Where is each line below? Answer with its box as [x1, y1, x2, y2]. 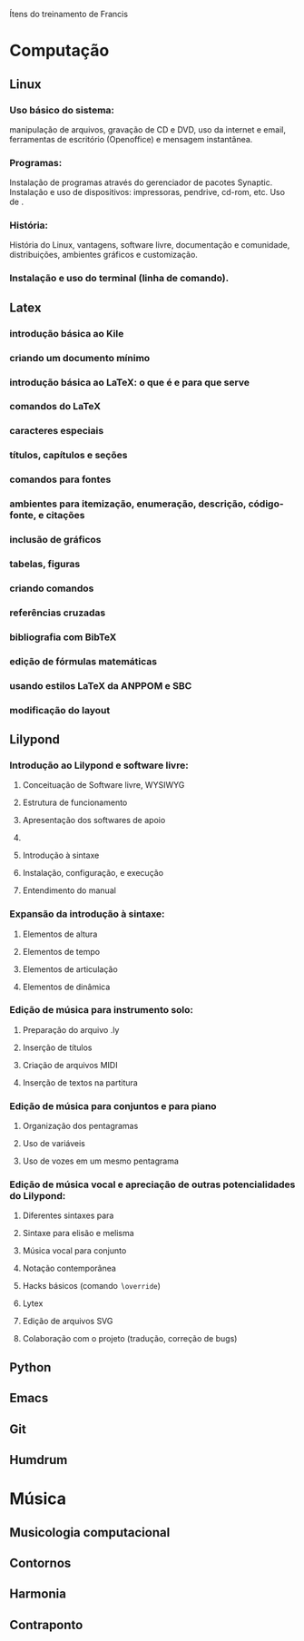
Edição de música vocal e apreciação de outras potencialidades [9, 1178, 296, 1191]
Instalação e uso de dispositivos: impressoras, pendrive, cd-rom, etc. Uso [9, 187, 286, 198]
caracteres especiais [9, 425, 104, 437]
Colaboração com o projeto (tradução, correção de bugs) [22, 1333, 238, 1344]
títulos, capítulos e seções [9, 449, 128, 462]
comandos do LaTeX [9, 400, 102, 413]
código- [248, 497, 284, 510]
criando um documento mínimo [9, 351, 151, 364]
